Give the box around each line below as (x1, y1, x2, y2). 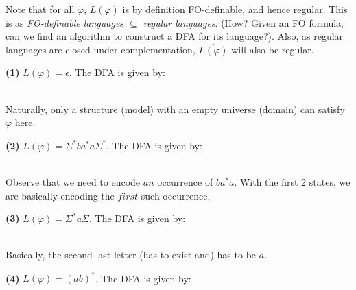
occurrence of (157, 174, 213, 189)
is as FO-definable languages (5, 15, 124, 29)
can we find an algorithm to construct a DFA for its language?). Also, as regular (5, 29, 344, 43)
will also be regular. (231, 42, 314, 56)
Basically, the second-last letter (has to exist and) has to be (5, 247, 257, 262)
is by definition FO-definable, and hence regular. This (122, 2, 348, 16)
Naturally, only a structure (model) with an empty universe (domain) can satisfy (5, 101, 345, 116)
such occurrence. (141, 188, 211, 202)
